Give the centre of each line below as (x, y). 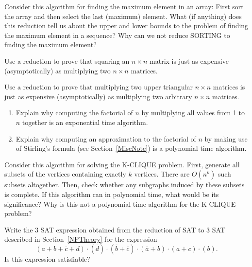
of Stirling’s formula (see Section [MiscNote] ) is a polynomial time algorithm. (131, 148)
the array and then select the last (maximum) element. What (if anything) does (123, 16)
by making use (226, 138)
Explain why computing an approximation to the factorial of (106, 138)
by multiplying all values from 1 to (193, 113)
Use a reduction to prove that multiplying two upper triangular (99, 87)
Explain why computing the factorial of (74, 113)
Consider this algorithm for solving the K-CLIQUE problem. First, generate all (122, 164)
